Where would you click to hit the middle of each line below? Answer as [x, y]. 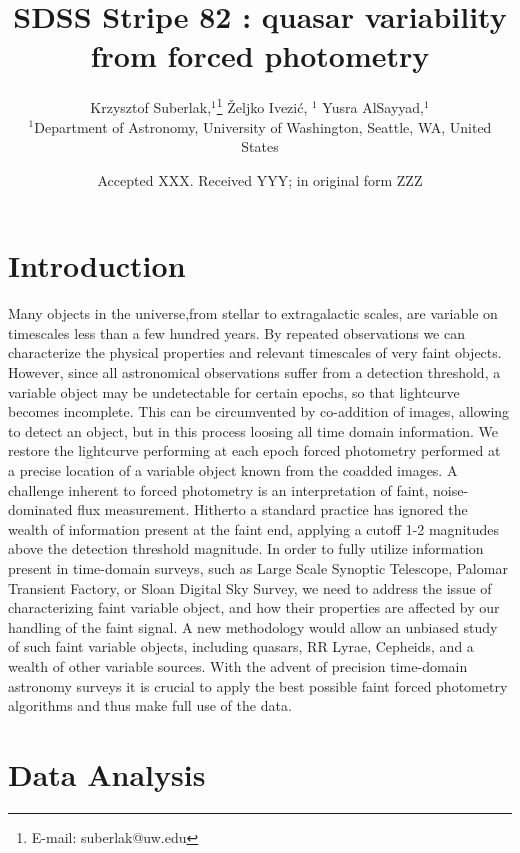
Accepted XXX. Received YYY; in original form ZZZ [260, 179]
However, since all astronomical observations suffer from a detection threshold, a [254, 372]
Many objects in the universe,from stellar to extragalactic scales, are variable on [253, 313]
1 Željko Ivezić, [262, 105]
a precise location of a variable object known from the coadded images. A [233, 470]
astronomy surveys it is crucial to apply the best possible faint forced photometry [258, 685]
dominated [40, 509]
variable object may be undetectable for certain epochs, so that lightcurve [234, 391]
